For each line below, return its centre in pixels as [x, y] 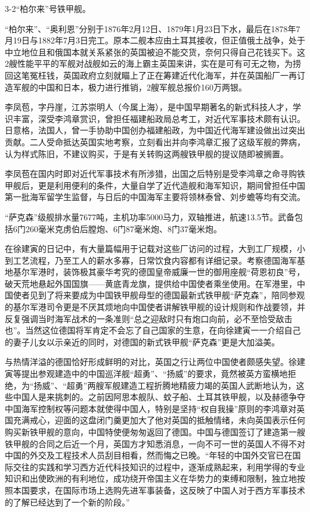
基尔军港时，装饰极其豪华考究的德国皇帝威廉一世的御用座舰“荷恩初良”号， [159, 272]
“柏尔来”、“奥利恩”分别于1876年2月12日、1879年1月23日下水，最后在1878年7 [153, 28]
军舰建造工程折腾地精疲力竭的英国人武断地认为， [200, 385]
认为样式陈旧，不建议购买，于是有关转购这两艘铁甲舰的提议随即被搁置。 [147, 153]
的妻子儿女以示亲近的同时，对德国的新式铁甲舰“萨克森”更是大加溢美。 [142, 341]
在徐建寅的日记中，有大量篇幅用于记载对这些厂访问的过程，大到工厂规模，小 [155, 249]
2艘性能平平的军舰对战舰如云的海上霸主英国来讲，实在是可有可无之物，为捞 [153, 63]
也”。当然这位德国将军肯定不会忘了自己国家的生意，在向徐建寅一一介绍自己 [153, 330]
